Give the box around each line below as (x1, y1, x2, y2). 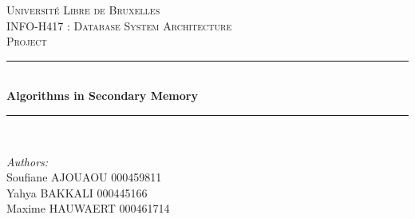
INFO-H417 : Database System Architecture (6, 17, 232, 34)
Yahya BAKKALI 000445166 (6, 184, 148, 201)
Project (6, 33, 47, 50)
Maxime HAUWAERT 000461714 (6, 200, 170, 217)
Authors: (6, 153, 49, 169)
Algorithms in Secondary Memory (6, 87, 198, 104)
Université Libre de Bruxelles (6, 2, 160, 18)
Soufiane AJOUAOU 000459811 (6, 169, 162, 185)
